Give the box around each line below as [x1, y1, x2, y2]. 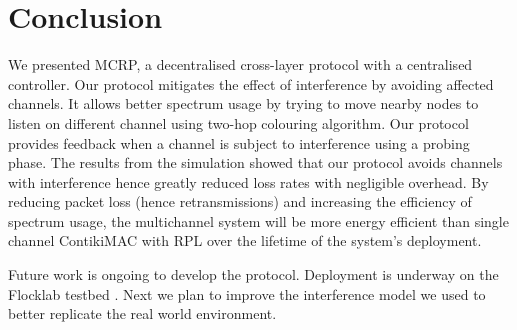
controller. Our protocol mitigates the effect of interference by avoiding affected [8, 73, 494, 94]
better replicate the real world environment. [8, 303, 277, 324]
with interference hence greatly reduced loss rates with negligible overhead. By [8, 171, 489, 192]
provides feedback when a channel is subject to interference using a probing [8, 132, 470, 153]
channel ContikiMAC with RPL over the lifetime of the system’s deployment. [8, 230, 482, 251]
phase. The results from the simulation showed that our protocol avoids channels [8, 152, 503, 173]
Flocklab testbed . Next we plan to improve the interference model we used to [8, 283, 486, 304]
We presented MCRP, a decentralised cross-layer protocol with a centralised [8, 54, 473, 75]
